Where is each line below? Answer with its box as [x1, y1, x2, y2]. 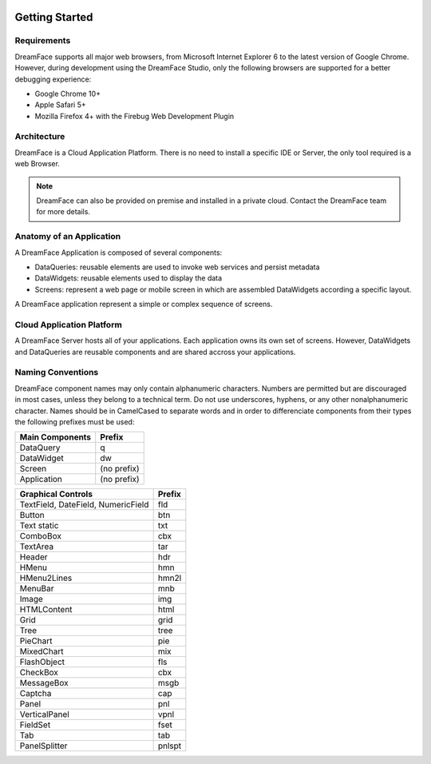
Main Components [19, 432, 92, 443]
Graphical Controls [19, 488, 93, 499]
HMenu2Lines [19, 572, 73, 583]
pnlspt [157, 740, 182, 751]
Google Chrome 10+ [34, 89, 101, 98]
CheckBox [19, 667, 59, 678]
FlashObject [19, 656, 65, 667]
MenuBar [19, 583, 54, 595]
